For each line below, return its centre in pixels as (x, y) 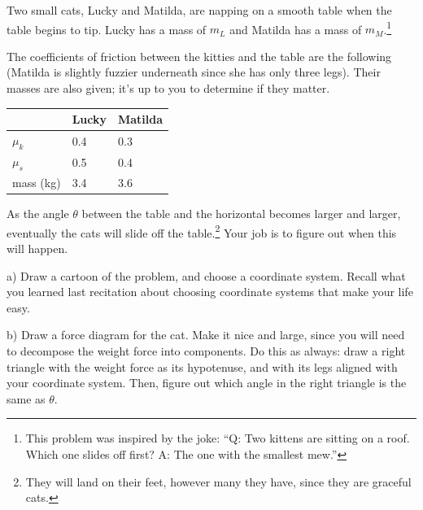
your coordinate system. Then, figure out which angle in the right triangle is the (207, 383)
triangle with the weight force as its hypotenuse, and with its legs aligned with (202, 366)
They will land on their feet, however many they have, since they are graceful (218, 481)
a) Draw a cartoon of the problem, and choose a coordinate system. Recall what (206, 275)
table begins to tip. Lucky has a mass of (107, 29)
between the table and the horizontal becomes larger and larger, (241, 214)
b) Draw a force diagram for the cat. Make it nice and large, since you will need (206, 335)
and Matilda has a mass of (296, 29)
